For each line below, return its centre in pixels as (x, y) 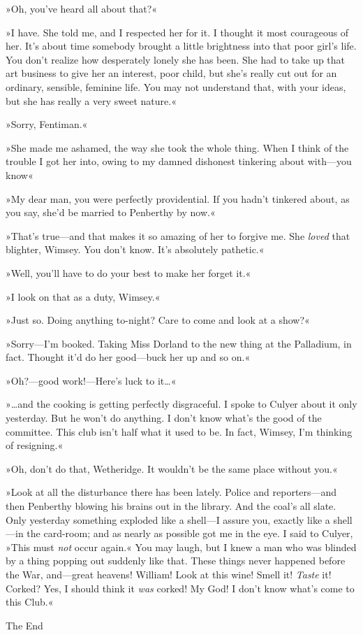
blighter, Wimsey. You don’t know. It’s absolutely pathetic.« (135, 249)
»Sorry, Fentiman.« (47, 124)
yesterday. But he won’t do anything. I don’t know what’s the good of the (164, 418)
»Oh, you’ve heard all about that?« (82, 8)
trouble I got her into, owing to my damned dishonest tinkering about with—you (179, 161)
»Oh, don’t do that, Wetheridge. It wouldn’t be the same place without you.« (172, 468)
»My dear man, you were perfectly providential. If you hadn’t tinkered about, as (178, 198)
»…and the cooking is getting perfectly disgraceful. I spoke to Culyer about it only (181, 404)
